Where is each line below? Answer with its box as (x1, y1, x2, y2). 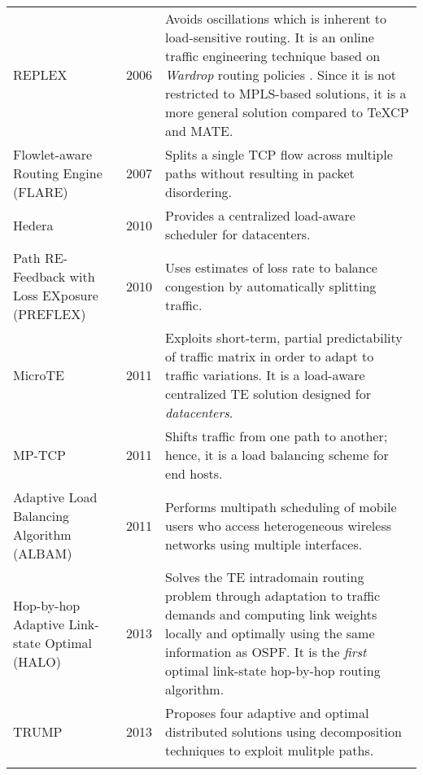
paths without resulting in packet (165, 164, 355, 182)
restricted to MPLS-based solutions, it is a (165, 84, 407, 103)
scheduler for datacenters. (165, 225, 311, 243)
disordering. (165, 182, 233, 201)
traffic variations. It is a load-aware (165, 366, 365, 384)
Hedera (13, 215, 54, 234)
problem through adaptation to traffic (165, 586, 381, 605)
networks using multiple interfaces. (165, 534, 363, 554)
